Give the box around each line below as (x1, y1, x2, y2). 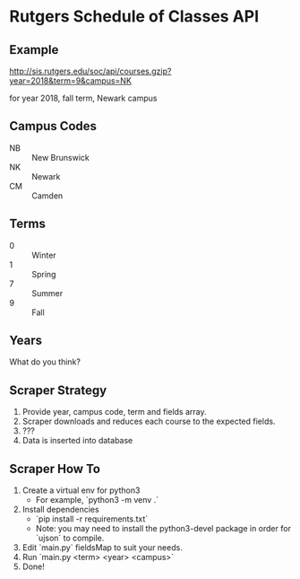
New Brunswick (31, 152, 90, 162)
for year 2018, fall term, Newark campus (9, 92, 158, 103)
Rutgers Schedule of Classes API (9, 6, 260, 27)
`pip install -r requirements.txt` (35, 513, 149, 524)
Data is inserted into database (21, 435, 133, 446)
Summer (31, 287, 64, 298)
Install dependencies (21, 504, 100, 515)
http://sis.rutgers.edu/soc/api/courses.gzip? (9, 66, 172, 76)
